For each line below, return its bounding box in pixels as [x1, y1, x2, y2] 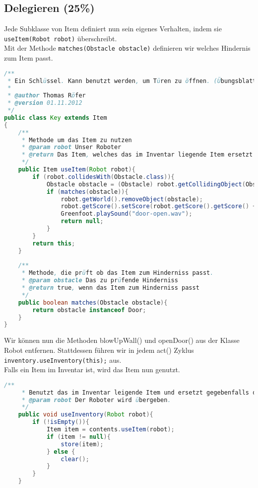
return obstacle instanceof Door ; [32, 306, 146, 314]
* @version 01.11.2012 [7, 99, 82, 107]
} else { [46, 448, 75, 455]
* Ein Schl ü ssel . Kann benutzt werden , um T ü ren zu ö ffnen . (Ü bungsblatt [7, 77, 257, 84]
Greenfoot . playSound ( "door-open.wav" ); [61, 210, 193, 218]
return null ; [61, 218, 104, 225]
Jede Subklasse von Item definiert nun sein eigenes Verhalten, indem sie [4, 23, 222, 34]
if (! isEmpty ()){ [32, 418, 89, 426]
